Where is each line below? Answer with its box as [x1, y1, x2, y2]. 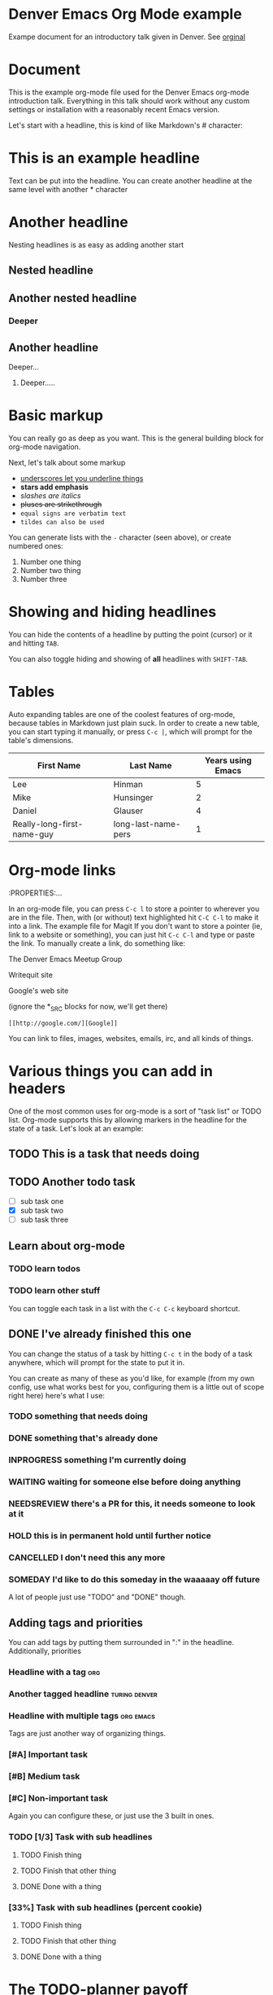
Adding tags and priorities [8, 1616, 144, 1630]
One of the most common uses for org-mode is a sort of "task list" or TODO [8, 1106, 262, 1116]
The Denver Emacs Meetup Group [8, 954, 123, 965]
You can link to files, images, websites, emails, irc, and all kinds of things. [8, 1033, 253, 1043]
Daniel [12, 805, 37, 816]
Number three [19, 575, 67, 584]
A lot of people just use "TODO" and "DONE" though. [8, 1592, 186, 1602]
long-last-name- [113, 819, 181, 830]
